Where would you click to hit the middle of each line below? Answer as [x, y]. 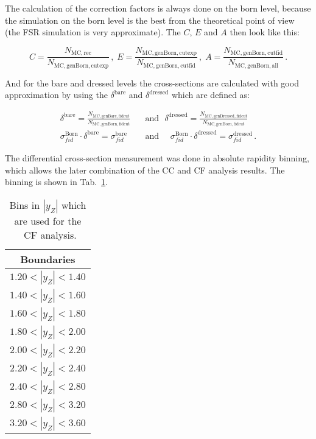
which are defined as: [211, 95]
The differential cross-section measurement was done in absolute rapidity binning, [157, 158]
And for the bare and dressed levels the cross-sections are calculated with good [152, 83]
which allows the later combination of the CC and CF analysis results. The [145, 170]
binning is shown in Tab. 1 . [56, 182]
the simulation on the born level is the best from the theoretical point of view [150, 20]
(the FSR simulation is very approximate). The [93, 32]
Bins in [25, 205]
